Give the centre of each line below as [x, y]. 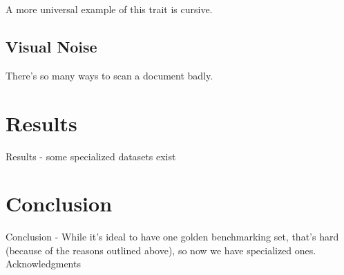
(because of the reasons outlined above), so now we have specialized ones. [161, 250]
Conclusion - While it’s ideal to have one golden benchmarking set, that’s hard [172, 237]
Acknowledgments [43, 264]
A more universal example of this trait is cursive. [109, 9]
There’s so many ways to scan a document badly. [109, 75]
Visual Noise [51, 46]
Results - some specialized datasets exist [91, 156]
